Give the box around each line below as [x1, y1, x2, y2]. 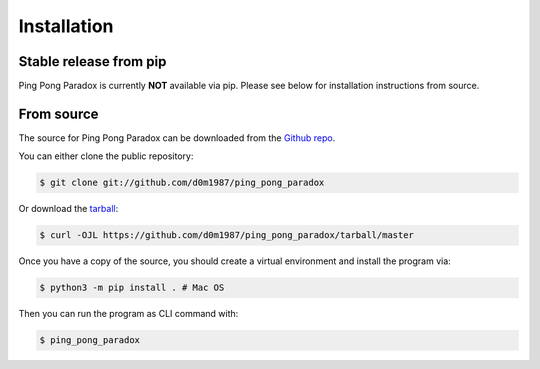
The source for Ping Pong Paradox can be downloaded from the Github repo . [18, 131, 336, 144]
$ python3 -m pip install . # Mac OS [39, 282, 225, 294]
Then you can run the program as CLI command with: [18, 308, 239, 320]
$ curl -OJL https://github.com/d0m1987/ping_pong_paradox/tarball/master [39, 230, 415, 241]
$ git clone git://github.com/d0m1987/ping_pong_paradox [39, 177, 325, 189]
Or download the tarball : [18, 203, 119, 215]
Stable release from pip [18, 53, 167, 70]
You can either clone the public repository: [18, 150, 194, 162]
